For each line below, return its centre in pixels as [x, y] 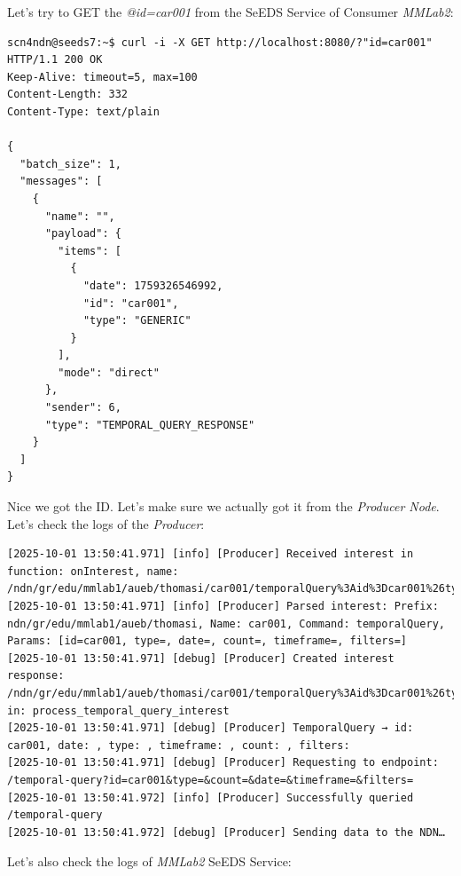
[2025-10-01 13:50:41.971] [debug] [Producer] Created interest [201, 658]
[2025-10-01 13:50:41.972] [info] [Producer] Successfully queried [211, 797]
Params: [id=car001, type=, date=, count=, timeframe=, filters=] [207, 641]
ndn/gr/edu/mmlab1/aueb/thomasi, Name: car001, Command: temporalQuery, [226, 623]
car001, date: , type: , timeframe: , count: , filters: [179, 745]
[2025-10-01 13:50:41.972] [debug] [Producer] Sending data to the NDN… [226, 832]
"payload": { [83, 234]
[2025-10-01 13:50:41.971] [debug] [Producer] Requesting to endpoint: [223, 763]
